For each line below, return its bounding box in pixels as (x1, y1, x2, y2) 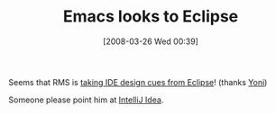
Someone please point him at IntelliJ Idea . (8, 94, 164, 105)
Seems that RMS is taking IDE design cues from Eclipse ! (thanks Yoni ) (8, 76, 268, 87)
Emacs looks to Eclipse (62, 6, 239, 27)
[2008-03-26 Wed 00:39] (102, 36, 199, 47)
